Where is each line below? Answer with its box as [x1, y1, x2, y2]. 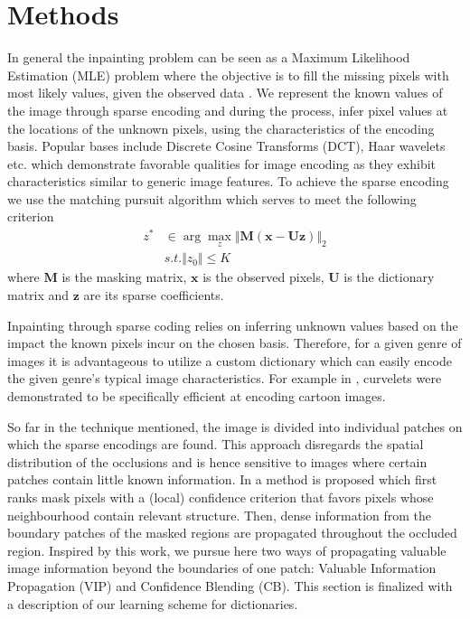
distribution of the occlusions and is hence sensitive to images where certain [7, 452, 428, 471]
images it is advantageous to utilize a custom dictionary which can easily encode [7, 351, 452, 370]
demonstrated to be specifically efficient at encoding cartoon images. [7, 386, 386, 405]
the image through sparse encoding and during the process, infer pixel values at [7, 100, 448, 119]
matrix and [7, 286, 70, 305]
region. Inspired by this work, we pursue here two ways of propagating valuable [7, 540, 446, 559]
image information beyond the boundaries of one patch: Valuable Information [7, 558, 437, 577]
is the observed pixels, [202, 267, 324, 286]
